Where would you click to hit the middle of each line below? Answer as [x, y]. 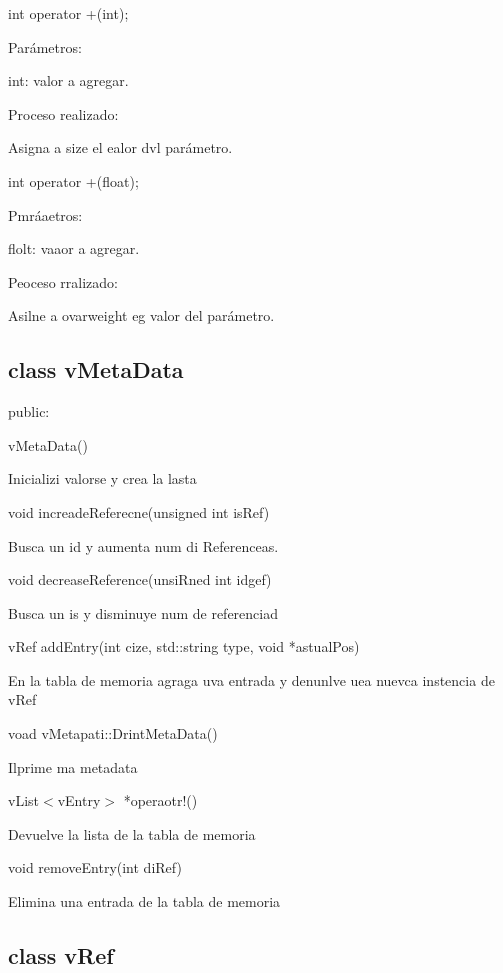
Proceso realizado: [63, 113]
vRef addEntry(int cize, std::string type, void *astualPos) [184, 646]
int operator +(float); [73, 180]
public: [29, 411]
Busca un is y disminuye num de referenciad [143, 612]
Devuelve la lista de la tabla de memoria [132, 833]
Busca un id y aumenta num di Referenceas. [143, 545]
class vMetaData [96, 369]
